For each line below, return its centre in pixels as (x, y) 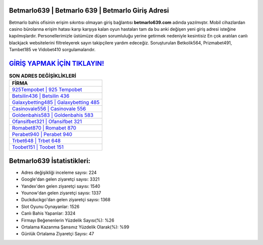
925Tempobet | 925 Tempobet (47, 90)
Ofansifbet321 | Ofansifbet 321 (47, 122)
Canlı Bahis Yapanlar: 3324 (48, 213)
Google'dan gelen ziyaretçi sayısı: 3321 (60, 179)
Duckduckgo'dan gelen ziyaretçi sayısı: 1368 (66, 200)
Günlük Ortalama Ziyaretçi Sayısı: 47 (58, 234)
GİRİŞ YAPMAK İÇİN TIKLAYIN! (56, 63)
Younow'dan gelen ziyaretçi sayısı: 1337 (61, 193)
